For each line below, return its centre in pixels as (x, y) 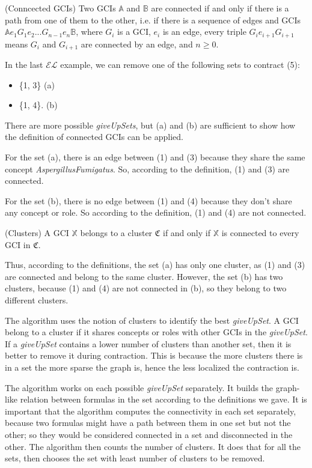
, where (89, 32)
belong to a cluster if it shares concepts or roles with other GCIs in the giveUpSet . (156, 332)
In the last (24, 65)
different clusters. (37, 300)
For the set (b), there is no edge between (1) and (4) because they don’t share (148, 200)
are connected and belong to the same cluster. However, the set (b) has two (144, 276)
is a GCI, (134, 32)
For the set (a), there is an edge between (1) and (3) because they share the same (155, 157)
